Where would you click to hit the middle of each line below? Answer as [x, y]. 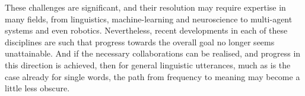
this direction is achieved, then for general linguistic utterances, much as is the [148, 64]
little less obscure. [37, 88]
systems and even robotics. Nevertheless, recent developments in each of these [146, 30]
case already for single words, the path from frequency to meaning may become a [152, 76]
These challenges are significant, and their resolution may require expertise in [145, 7]
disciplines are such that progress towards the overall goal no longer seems [140, 42]
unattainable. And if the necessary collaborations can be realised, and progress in [153, 53]
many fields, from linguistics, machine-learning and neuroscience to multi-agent [149, 19]
